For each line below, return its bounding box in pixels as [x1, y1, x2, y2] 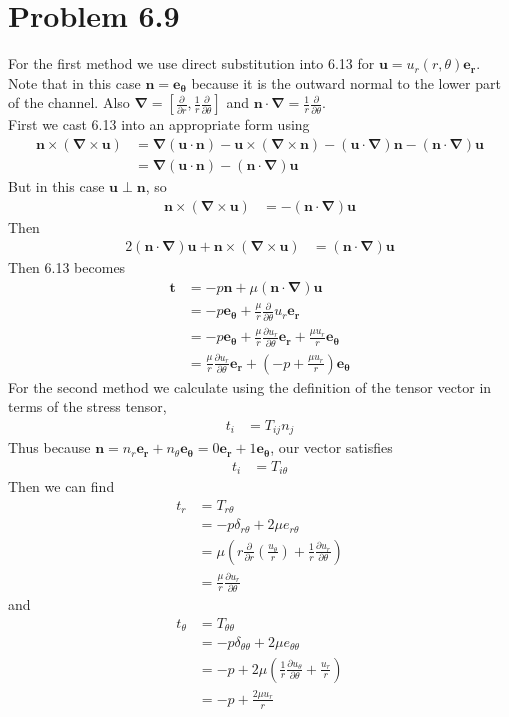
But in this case [8, 175, 105, 196]
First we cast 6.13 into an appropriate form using [8, 114, 310, 135]
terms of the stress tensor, [8, 396, 167, 417]
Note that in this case [8, 72, 141, 93]
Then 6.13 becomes [8, 257, 126, 278]
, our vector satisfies [270, 437, 393, 458]
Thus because [8, 437, 91, 458]
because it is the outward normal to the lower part [191, 72, 501, 93]
